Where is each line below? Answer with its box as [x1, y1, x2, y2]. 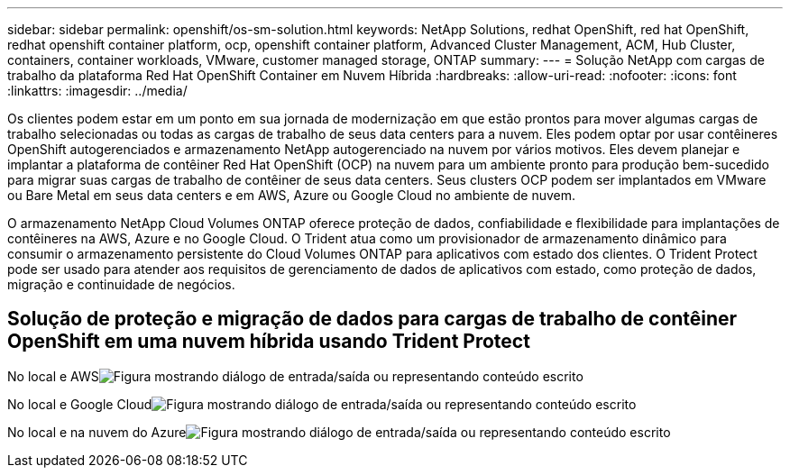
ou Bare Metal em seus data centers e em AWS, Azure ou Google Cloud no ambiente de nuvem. [7, 187, 575, 203]
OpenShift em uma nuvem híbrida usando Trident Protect [7, 330, 530, 353]
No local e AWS [7, 368, 99, 384]
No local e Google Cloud [7, 396, 152, 412]
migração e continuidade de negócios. [7, 277, 235, 292]
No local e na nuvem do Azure [7, 424, 187, 440]
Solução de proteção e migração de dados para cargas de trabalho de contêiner [7, 307, 738, 331]
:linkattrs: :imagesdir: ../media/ [7, 83, 188, 98]
